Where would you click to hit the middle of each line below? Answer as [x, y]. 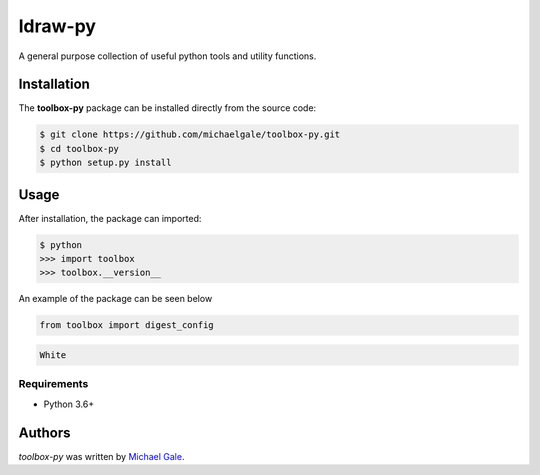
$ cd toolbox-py [79, 148]
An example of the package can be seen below [115, 299]
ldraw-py [57, 26]
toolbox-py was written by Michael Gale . [101, 456]
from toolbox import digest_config [126, 325]
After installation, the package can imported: [110, 218]
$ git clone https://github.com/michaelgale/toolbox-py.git [190, 134]
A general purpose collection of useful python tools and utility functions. [167, 56]
